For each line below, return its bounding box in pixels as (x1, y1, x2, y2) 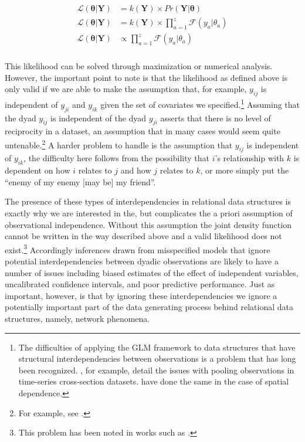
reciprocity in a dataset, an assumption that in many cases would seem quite (5, 125, 280, 137)
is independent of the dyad (50, 111, 147, 124)
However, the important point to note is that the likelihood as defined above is (5, 71, 288, 83)
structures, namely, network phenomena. (5, 312, 150, 325)
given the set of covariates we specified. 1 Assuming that (100, 97, 300, 110)
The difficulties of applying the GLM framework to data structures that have (18, 341, 296, 353)
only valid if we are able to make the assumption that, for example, (5, 83, 247, 95)
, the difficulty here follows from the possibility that (23, 152, 209, 164)
